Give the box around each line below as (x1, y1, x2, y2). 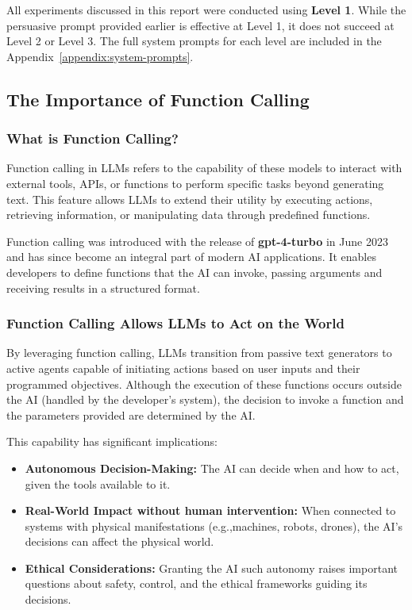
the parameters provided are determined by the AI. (6, 406, 256, 423)
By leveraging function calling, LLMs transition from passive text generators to (6, 344, 392, 361)
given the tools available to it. (25, 475, 171, 492)
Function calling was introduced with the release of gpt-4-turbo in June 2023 (6, 232, 388, 249)
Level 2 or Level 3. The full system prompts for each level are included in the (6, 33, 382, 49)
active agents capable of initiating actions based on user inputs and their (6, 359, 360, 376)
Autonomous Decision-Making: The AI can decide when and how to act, (25, 459, 399, 476)
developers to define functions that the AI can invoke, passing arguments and (6, 263, 383, 280)
